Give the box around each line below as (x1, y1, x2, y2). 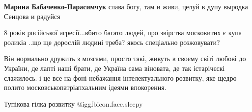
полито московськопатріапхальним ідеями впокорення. (4, 82, 167, 92)
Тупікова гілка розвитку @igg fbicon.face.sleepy (4, 98, 143, 109)
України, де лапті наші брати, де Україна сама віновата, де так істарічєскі (4, 63, 225, 73)
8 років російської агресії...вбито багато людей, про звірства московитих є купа (4, 27, 242, 38)
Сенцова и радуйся (4, 11, 60, 21)
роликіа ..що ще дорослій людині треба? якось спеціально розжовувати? (4, 37, 220, 47)
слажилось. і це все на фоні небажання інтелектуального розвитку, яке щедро (4, 72, 237, 83)
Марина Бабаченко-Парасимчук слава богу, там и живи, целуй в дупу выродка (4, 1, 248, 11)
